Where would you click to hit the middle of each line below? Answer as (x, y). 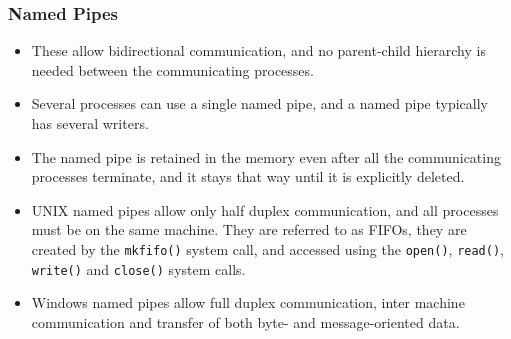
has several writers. (90, 123)
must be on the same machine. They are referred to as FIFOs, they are (249, 229)
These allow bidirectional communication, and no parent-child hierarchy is (258, 50)
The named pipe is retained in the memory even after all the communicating (266, 156)
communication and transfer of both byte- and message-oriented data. (245, 321)
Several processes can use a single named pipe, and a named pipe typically (260, 103)
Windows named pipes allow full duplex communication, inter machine (248, 302)
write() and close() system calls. (138, 268)
